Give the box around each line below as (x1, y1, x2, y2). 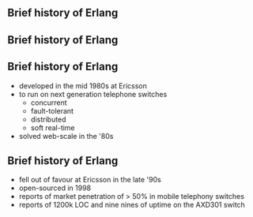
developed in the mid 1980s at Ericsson (18, 80, 147, 90)
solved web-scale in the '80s (18, 131, 114, 140)
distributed (30, 114, 66, 124)
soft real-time (30, 122, 76, 133)
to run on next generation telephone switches (18, 89, 168, 99)
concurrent (30, 98, 68, 107)
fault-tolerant (30, 106, 74, 115)
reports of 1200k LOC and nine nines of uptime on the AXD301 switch (18, 200, 246, 210)
